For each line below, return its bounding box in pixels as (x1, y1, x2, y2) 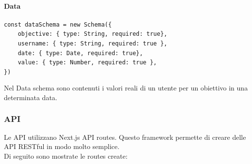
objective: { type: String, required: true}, (17, 30, 168, 38)
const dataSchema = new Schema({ (4, 21, 112, 28)
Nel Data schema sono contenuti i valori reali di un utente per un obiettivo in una (4, 83, 248, 93)
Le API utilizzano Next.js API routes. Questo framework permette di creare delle (4, 132, 246, 142)
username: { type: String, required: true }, (17, 40, 168, 47)
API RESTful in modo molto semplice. (4, 141, 119, 151)
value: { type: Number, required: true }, (17, 59, 157, 66)
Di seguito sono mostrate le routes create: (4, 150, 128, 161)
